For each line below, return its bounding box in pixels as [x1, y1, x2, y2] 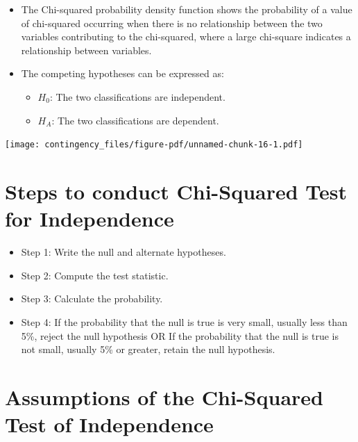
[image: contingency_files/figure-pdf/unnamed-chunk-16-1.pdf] [5, 140, 303, 150]
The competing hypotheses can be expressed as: [21, 66, 224, 81]
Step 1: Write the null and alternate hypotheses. [21, 245, 226, 259]
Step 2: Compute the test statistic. [21, 268, 169, 282]
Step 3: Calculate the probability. [21, 291, 163, 306]
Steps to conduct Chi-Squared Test [5, 177, 348, 205]
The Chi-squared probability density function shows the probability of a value [21, 2, 352, 16]
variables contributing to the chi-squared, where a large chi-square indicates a [21, 29, 351, 44]
